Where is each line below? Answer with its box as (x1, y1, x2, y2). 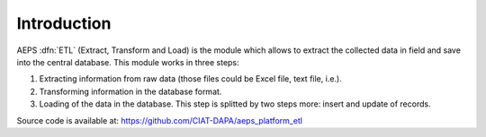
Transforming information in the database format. (39, 86, 222, 97)
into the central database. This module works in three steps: (16, 56, 239, 67)
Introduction (16, 13, 112, 33)
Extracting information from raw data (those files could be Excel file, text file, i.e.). (39, 73, 342, 84)
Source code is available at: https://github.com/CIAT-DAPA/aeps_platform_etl (16, 115, 303, 125)
